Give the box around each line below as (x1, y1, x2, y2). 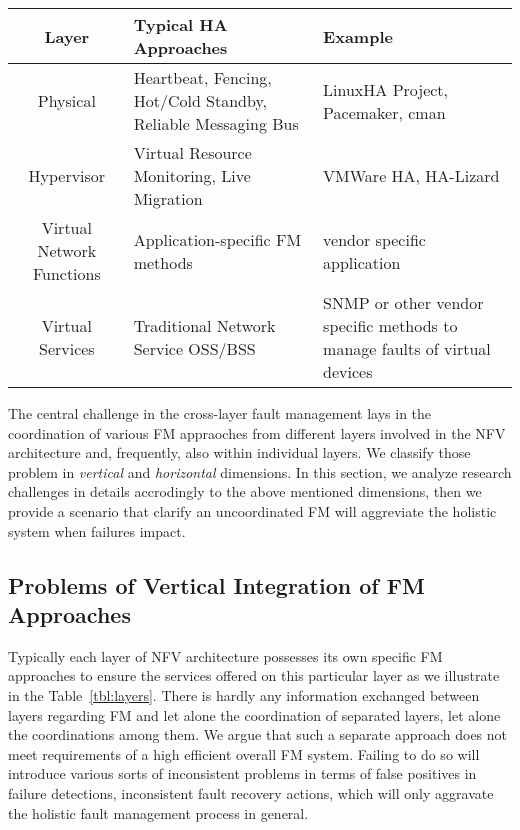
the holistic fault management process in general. (8, 802, 309, 823)
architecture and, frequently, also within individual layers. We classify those (8, 442, 471, 463)
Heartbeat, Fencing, (133, 66, 272, 89)
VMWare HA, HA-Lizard (323, 164, 500, 187)
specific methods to (323, 314, 458, 337)
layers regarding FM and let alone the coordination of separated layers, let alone (8, 704, 501, 725)
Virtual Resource (133, 141, 252, 164)
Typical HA (133, 13, 228, 36)
